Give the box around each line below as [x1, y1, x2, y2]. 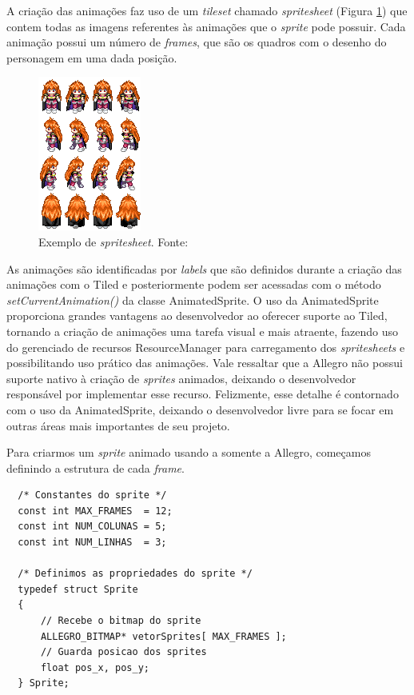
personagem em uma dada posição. [6, 49, 177, 66]
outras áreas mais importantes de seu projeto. [6, 417, 230, 433]
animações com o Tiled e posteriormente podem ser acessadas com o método [6, 276, 381, 293]
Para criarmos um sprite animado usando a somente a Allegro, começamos [6, 444, 371, 461]
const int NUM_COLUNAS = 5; [18, 521, 167, 533]
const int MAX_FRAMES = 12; [18, 505, 173, 517]
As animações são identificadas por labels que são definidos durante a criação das [6, 260, 402, 277]
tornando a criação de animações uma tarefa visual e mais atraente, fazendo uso [6, 322, 399, 339]
